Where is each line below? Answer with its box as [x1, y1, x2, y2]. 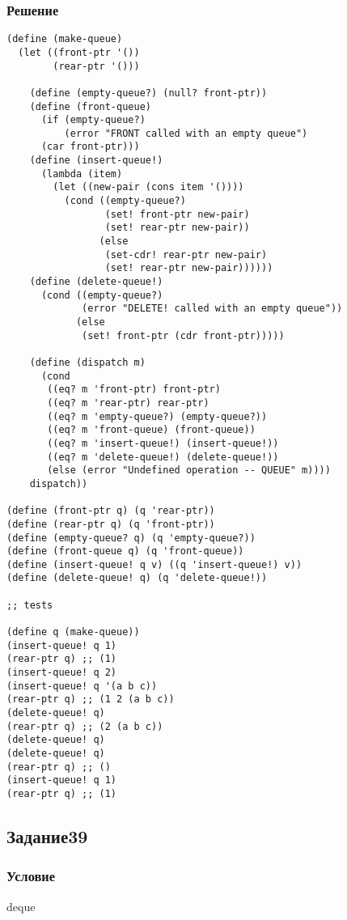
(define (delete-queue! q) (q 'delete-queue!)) [6, 572, 268, 584]
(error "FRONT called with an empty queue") [64, 127, 308, 139]
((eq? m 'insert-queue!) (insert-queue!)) [47, 437, 279, 449]
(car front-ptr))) [40, 141, 140, 153]
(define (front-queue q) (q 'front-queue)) [6, 545, 244, 558]
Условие [6, 866, 55, 886]
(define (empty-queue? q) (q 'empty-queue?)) [6, 532, 256, 544]
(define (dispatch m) [29, 356, 146, 368]
